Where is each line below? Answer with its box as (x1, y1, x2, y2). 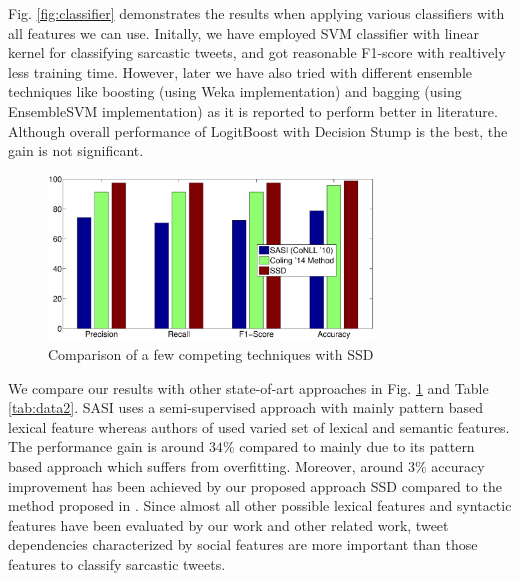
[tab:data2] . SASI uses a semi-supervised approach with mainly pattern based (8, 397, 484, 418)
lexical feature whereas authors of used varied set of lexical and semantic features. (8, 416, 510, 437)
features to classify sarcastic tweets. (8, 554, 226, 575)
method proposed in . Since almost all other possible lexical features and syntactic (8, 495, 512, 516)
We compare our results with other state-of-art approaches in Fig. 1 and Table (8, 377, 489, 398)
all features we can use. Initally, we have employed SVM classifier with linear (8, 22, 479, 43)
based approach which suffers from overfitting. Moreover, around (8, 456, 404, 477)
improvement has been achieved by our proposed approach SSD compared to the (8, 475, 503, 496)
